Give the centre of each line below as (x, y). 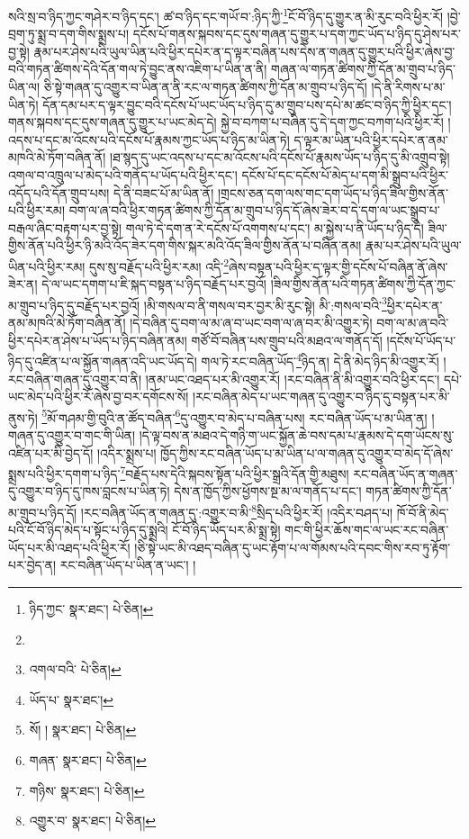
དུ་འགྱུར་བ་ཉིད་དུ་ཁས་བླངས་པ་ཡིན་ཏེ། (89, 491)
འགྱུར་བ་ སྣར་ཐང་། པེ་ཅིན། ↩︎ (93, 821)
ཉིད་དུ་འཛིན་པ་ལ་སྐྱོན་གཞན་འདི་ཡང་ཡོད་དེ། (103, 361)
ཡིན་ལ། (24, 87)
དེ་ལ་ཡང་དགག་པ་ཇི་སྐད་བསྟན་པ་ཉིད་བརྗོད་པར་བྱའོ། (154, 284)
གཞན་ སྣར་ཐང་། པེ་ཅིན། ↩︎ (88, 759)
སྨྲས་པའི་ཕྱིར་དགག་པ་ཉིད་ (64, 473)
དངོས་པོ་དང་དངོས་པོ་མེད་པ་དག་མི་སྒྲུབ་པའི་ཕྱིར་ (345, 175)
